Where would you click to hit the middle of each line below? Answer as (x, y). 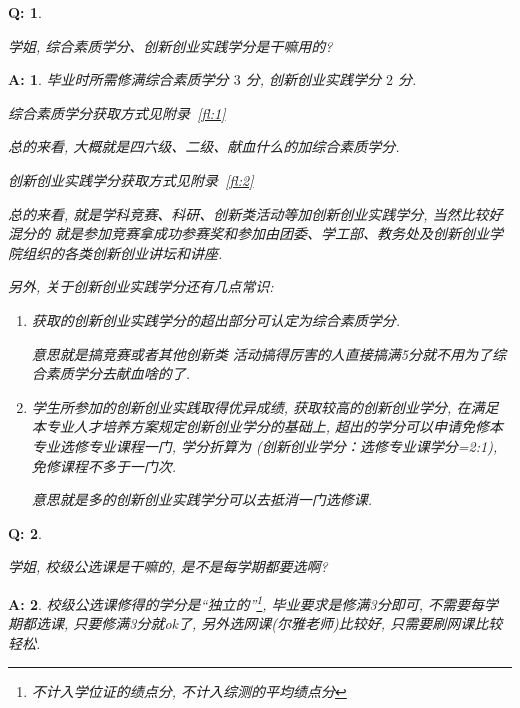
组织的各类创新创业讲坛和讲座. (122, 252)
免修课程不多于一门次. (104, 465)
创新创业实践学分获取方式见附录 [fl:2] (131, 179)
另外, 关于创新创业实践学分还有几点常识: (141, 286)
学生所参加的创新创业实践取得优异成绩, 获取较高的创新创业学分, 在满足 (265, 406)
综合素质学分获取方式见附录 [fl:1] (117, 112)
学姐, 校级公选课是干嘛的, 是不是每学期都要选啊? (168, 566)
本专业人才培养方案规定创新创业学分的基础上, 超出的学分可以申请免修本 (267, 426)
